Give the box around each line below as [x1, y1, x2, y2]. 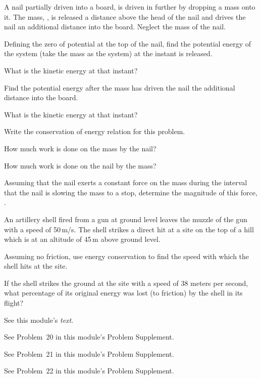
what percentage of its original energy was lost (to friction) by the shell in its [4, 287, 243, 298]
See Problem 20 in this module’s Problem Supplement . [4, 331, 174, 342]
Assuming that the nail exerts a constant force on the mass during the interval [4, 177, 247, 188]
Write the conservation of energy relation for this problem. [4, 126, 185, 137]
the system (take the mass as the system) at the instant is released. [4, 48, 213, 59]
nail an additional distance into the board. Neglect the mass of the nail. [4, 21, 226, 32]
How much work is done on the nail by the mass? [4, 160, 156, 171]
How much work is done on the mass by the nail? [4, 143, 156, 153]
